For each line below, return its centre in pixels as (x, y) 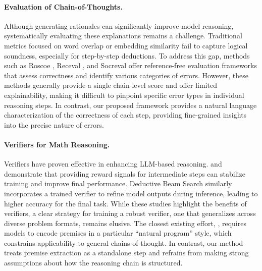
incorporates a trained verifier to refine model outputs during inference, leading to (131, 193)
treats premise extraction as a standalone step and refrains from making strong (126, 253)
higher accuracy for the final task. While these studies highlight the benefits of (125, 203)
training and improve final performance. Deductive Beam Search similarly (118, 183)
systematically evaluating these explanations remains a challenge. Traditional (123, 36)
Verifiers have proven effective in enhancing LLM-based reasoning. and (113, 164)
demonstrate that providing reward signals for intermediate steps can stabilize (125, 173)
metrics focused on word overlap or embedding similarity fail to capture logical (126, 45)
